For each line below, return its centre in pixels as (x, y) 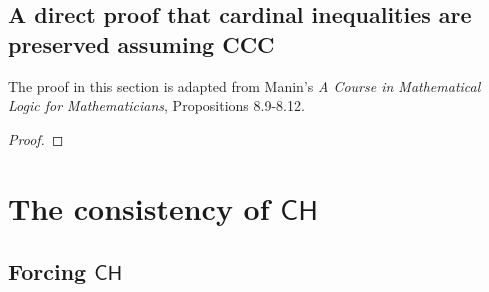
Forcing (47, 271)
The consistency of (139, 207)
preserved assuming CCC (141, 43)
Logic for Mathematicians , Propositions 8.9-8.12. (156, 105)
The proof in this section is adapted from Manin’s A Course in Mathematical (244, 85)
